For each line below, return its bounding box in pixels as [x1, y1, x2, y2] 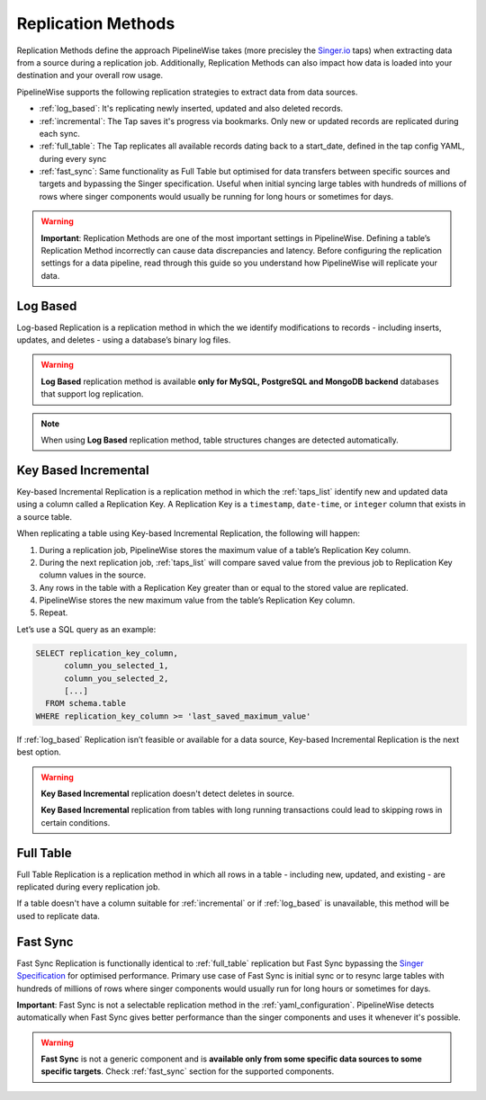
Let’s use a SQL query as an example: [16, 623, 157, 634]
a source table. [16, 511, 72, 522]
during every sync [39, 153, 107, 164]
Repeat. [39, 607, 68, 618]
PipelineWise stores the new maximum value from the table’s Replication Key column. [39, 595, 355, 606]
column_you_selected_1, [64, 661, 169, 671]
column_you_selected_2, [64, 673, 169, 684]
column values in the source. [39, 569, 147, 580]
